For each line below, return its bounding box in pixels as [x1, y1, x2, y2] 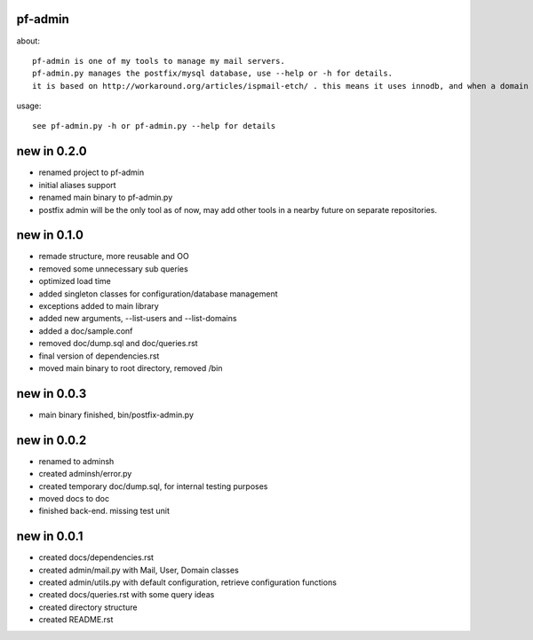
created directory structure [38, 602, 138, 612]
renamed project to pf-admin [38, 167, 145, 178]
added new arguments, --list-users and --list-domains [38, 313, 237, 324]
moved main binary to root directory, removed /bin [38, 362, 223, 373]
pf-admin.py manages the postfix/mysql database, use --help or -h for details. [32, 68, 394, 79]
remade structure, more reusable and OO [38, 251, 190, 262]
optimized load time [38, 276, 111, 287]
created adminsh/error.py [38, 469, 132, 479]
